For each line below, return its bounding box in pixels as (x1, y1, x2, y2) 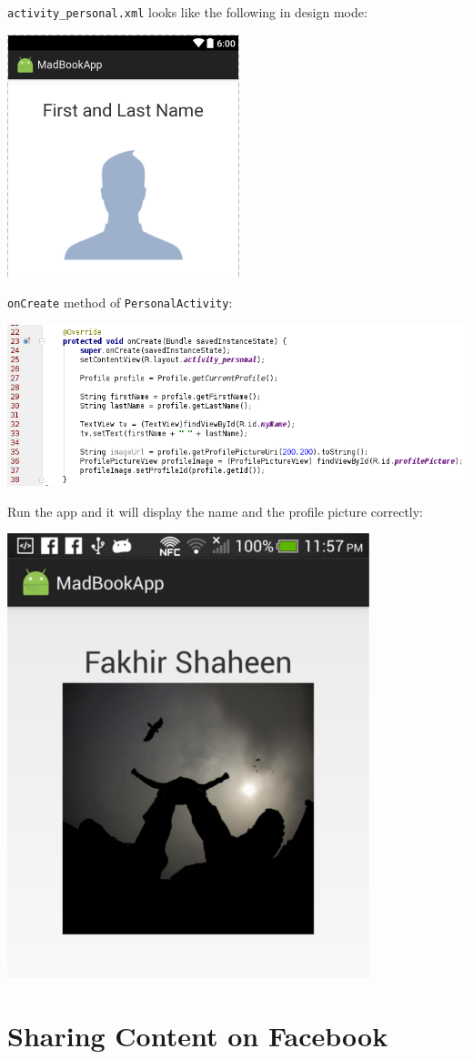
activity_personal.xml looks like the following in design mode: (7, 3, 367, 21)
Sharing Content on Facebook (7, 1017, 388, 1054)
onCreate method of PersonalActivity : (7, 293, 233, 312)
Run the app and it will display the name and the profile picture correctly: (7, 501, 424, 520)
